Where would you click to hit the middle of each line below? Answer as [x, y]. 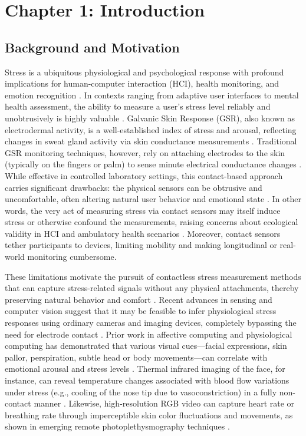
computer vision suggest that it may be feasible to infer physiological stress [141, 311]
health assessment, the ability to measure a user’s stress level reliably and [138, 106]
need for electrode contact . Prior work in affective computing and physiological [149, 334]
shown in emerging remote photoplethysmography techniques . [117, 426]
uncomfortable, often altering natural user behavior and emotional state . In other [153, 199]
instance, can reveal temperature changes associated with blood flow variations [147, 380]
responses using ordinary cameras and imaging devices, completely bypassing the [151, 323]
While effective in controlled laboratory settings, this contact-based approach [144, 175]
